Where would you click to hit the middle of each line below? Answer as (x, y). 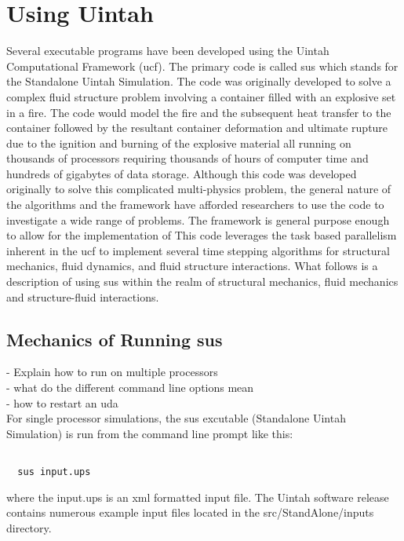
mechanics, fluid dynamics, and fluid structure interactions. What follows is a (192, 266)
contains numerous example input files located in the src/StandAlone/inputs (190, 512)
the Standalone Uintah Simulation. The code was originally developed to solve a (199, 81)
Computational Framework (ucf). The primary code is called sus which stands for (202, 66)
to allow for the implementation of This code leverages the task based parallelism (202, 235)
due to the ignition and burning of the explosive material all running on (179, 143)
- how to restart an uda (62, 402)
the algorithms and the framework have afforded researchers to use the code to (195, 205)
